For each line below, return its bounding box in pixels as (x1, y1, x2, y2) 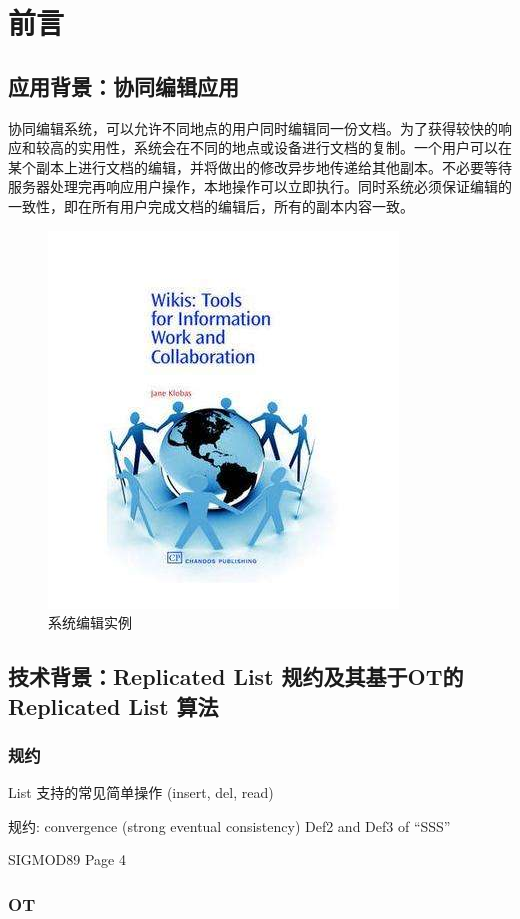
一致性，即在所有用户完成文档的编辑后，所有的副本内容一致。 (8, 195, 414, 216)
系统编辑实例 (48, 612, 132, 633)
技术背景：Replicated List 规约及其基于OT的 (8, 661, 464, 692)
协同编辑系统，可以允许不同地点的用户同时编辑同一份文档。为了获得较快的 (8, 117, 498, 138)
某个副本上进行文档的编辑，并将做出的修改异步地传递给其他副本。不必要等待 (8, 156, 512, 177)
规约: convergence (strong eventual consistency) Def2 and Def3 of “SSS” (8, 815, 451, 836)
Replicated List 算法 (8, 690, 219, 721)
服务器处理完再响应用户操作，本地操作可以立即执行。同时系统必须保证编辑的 (8, 176, 512, 197)
